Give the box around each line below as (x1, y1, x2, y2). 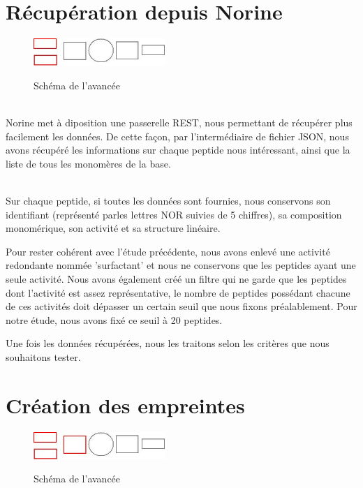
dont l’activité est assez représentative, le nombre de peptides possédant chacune (6, 285, 350, 300)
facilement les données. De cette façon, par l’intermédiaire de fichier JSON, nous (6, 128, 349, 143)
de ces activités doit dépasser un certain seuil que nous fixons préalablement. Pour (6, 299, 357, 313)
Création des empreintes (6, 390, 245, 419)
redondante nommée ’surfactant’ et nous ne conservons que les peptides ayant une (6, 258, 356, 272)
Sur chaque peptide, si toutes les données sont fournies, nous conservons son (6, 193, 331, 207)
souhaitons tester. (6, 349, 81, 364)
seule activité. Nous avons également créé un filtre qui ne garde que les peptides (6, 271, 347, 286)
